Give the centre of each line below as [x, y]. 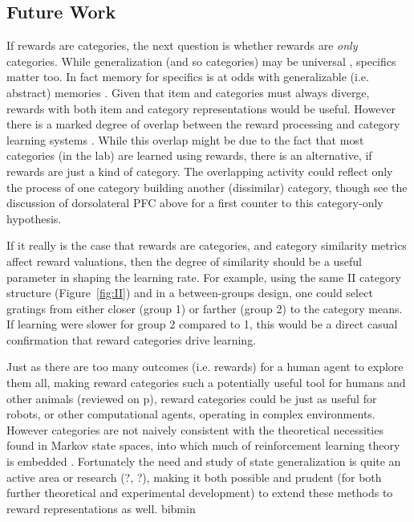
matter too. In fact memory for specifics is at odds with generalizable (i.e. [188, 77]
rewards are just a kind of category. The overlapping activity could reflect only [200, 171]
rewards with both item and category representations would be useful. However [201, 108]
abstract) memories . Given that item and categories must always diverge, [188, 92]
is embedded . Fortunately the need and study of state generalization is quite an [204, 461]
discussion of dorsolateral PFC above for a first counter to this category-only [195, 203]
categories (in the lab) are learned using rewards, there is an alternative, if [189, 155]
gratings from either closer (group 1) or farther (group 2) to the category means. [205, 308]
